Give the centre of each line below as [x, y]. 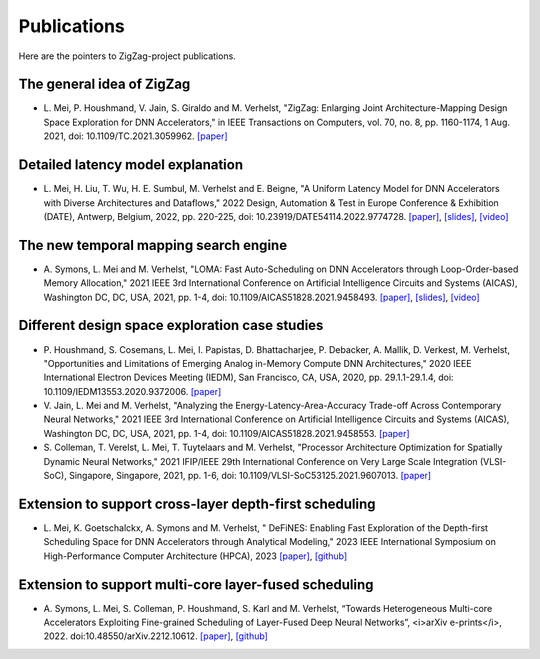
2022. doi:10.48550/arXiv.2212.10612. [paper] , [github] [156, 636]
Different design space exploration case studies [171, 325]
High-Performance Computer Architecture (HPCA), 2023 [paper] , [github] [195, 556]
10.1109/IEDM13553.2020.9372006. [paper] [132, 391]
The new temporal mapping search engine [153, 245]
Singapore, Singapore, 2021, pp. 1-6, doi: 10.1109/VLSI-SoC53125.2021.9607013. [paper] [250, 476]
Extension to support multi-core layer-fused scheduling [196, 584]
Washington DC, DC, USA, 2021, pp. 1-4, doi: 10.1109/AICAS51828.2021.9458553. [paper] [226, 433]
